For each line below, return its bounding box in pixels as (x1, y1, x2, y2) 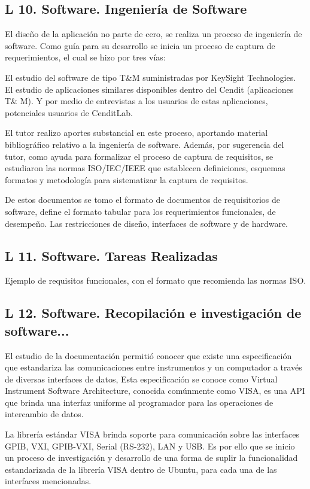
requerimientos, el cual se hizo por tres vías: (5, 51, 166, 63)
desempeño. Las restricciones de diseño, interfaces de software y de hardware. (5, 217, 288, 229)
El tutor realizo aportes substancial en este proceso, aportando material (5, 126, 268, 139)
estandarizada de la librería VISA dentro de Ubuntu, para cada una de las (5, 463, 277, 475)
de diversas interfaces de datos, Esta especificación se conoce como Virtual (5, 372, 278, 385)
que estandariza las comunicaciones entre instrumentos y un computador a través (5, 361, 302, 373)
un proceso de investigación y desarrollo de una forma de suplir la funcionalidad (5, 451, 298, 464)
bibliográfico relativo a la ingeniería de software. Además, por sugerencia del (5, 138, 284, 150)
